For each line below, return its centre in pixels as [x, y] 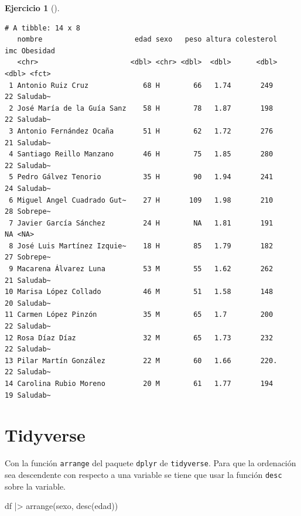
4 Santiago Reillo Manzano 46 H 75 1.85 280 [141, 154]
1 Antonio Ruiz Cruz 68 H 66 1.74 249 [141, 85]
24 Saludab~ [28, 188]
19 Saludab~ [28, 395]
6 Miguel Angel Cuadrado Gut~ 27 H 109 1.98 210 [141, 200]
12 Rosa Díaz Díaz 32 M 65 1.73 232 [139, 338]
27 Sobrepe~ [28, 257]
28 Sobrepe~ [28, 212]
